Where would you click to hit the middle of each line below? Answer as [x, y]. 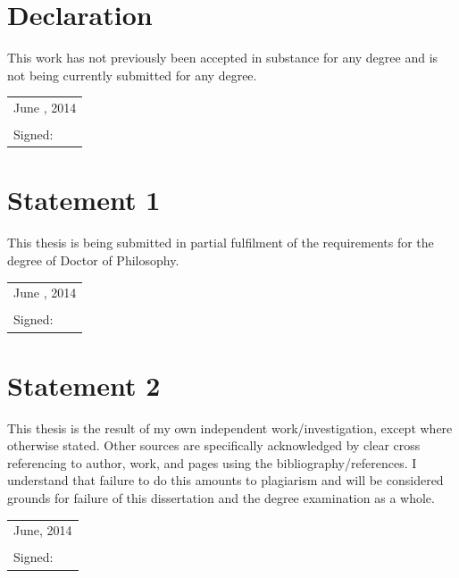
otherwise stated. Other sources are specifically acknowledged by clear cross [214, 445]
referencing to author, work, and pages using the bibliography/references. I [212, 462]
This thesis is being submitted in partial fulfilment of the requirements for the [221, 243]
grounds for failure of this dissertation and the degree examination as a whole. [221, 498]
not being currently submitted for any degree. [132, 75]
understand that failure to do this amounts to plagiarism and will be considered [225, 480]
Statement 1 [84, 200]
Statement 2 [84, 385]
